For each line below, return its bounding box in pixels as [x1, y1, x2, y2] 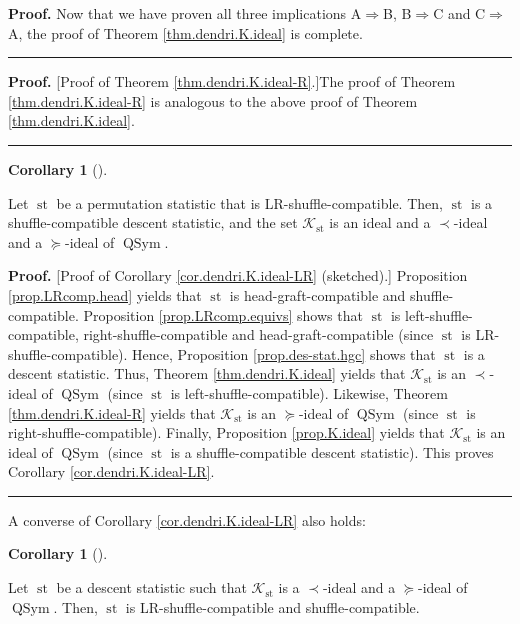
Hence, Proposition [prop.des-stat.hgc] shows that [132, 343, 436, 364]
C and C [433, 3, 486, 23]
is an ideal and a [329, 212, 431, 233]
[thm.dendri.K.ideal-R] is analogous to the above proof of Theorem [8, 90, 418, 111]
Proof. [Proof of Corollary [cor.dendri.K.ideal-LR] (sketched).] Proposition [8, 265, 468, 286]
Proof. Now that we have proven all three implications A [8, 3, 362, 23]
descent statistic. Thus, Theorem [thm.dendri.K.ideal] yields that [8, 363, 406, 384]
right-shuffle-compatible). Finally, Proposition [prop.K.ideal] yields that [8, 422, 445, 443]
